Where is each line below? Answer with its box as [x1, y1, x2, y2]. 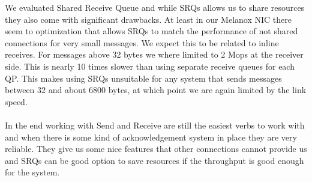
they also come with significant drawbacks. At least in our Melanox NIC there [5, 13, 292, 25]
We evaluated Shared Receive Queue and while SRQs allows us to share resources [5, 1, 305, 13]
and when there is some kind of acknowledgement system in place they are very [5, 130, 297, 143]
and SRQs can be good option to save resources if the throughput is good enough [5, 154, 304, 166]
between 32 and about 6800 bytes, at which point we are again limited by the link [5, 83, 307, 96]
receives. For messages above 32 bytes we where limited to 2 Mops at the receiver [5, 48, 304, 61]
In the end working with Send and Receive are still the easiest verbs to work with [5, 118, 305, 131]
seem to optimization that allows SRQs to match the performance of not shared [5, 25, 298, 37]
